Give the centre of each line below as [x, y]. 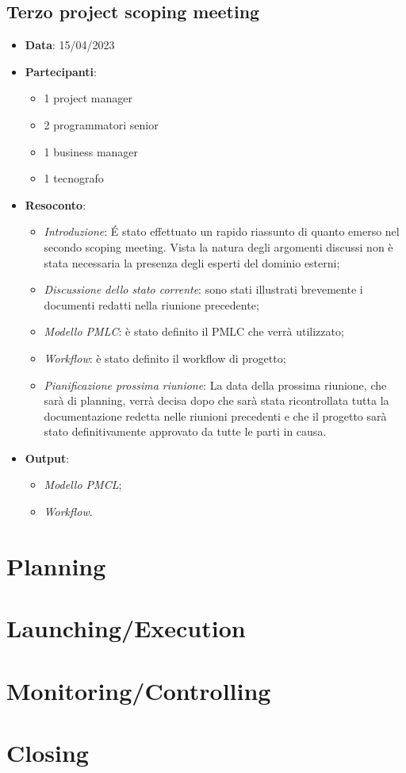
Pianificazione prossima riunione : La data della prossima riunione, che [215, 385]
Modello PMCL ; [83, 485]
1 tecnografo [74, 178]
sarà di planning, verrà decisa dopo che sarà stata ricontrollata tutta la [216, 400]
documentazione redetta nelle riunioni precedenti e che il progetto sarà [215, 415]
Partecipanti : [61, 71]
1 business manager [91, 151]
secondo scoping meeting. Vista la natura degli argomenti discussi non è [218, 246]
